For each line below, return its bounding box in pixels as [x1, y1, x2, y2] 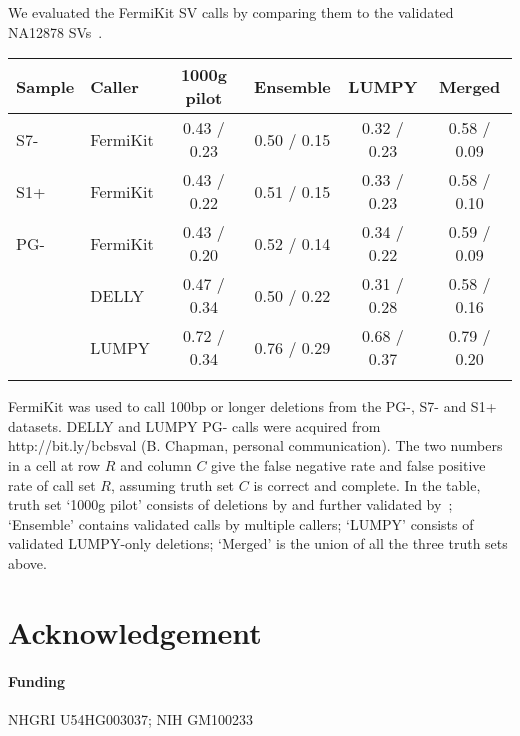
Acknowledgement [8, 611, 262, 652]
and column [120, 454, 192, 475]
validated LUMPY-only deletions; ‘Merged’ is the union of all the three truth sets [8, 533, 508, 554]
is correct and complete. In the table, [253, 474, 481, 495]
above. [8, 552, 47, 573]
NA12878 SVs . [8, 21, 103, 42]
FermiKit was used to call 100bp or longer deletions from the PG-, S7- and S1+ [8, 396, 497, 417]
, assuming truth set [110, 474, 235, 495]
